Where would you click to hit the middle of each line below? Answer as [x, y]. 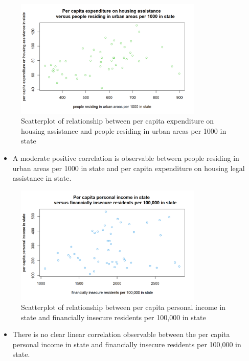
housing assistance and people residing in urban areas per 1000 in [124, 130]
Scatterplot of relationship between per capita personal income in [123, 307]
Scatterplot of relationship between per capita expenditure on [118, 121]
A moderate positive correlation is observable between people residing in [126, 158]
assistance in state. [42, 178]
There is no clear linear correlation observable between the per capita [121, 334]
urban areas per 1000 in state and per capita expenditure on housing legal [129, 168]
